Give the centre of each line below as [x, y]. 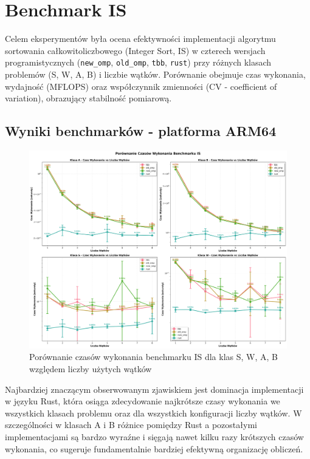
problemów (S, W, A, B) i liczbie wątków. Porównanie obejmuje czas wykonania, [155, 74]
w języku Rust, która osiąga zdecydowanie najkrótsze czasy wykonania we [143, 401]
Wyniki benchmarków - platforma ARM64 [141, 131]
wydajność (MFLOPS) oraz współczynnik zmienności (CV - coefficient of [141, 86]
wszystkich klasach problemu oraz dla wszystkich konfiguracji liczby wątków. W [153, 413]
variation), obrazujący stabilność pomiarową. [88, 98]
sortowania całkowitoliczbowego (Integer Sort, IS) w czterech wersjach [135, 50]
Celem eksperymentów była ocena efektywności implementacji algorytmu [140, 39]
